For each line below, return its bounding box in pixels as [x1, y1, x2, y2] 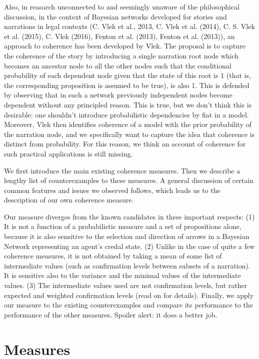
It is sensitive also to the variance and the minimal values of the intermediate [4, 270, 241, 280]
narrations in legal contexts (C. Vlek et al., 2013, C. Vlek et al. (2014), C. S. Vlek [4, 21, 255, 31]
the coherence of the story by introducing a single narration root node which [4, 50, 239, 60]
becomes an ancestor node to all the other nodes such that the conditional [4, 60, 231, 70]
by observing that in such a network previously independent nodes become [4, 89, 232, 100]
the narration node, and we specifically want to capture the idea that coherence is [4, 128, 255, 139]
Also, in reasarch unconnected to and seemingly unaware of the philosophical [4, 1, 239, 11]
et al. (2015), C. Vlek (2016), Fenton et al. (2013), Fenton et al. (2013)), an [4, 30, 235, 41]
